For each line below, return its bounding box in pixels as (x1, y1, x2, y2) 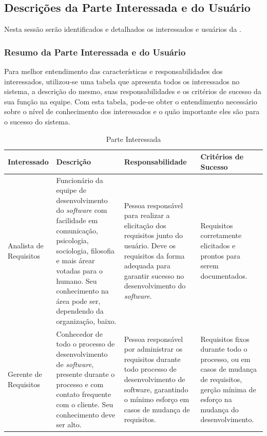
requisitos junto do (124, 230, 183, 241)
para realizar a (124, 210, 170, 221)
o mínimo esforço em (124, 394, 189, 405)
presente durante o (56, 369, 115, 379)
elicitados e (200, 240, 236, 250)
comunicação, (56, 225, 98, 235)
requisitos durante (124, 353, 181, 364)
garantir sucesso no (124, 270, 184, 281)
